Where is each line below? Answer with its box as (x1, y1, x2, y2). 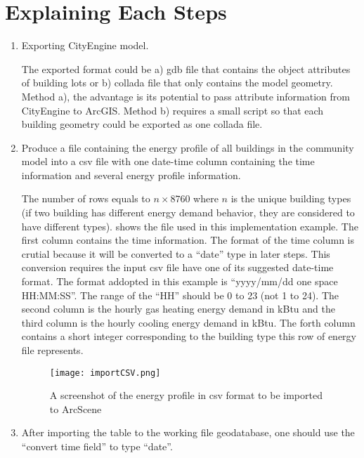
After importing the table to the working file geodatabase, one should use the (21, 425, 355, 440)
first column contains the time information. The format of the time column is (21, 233, 355, 247)
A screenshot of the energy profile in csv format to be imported (49, 388, 323, 403)
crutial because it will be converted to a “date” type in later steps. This (21, 246, 330, 261)
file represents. (21, 343, 84, 357)
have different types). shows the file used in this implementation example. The (21, 218, 358, 233)
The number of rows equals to (21, 191, 150, 206)
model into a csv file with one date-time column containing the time (21, 154, 315, 169)
